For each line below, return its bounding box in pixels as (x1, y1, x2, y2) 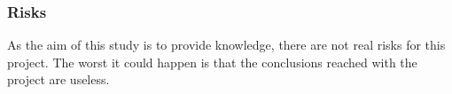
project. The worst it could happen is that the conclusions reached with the (7, 52, 417, 71)
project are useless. (7, 70, 110, 89)
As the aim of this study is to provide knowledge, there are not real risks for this (7, 35, 446, 54)
